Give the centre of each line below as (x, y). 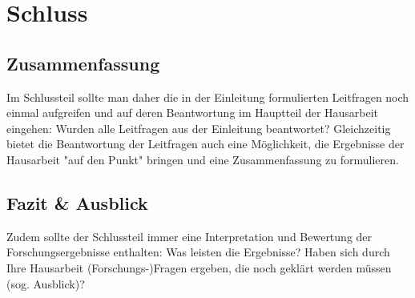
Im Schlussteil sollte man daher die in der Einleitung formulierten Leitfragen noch (208, 97)
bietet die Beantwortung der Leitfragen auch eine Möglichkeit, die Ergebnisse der (205, 144)
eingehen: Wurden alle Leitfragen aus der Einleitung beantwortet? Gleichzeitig (199, 128)
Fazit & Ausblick (77, 202)
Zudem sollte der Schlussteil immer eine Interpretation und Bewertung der (189, 236)
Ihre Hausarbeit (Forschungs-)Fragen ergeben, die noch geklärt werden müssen (199, 267)
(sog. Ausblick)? (46, 283)
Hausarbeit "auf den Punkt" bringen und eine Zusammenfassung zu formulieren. (203, 159)
